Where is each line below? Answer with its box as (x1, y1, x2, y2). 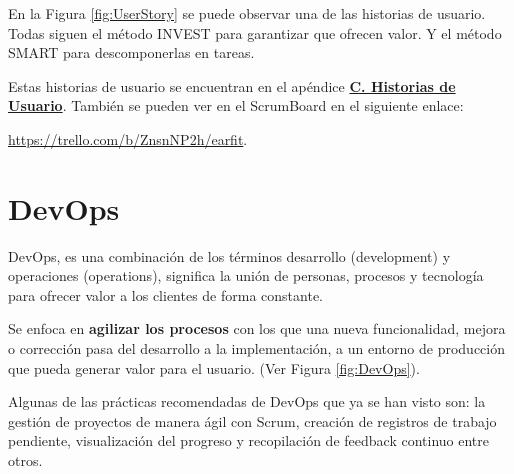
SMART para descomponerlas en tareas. (8, 42, 255, 63)
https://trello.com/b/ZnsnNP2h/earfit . (8, 128, 248, 149)
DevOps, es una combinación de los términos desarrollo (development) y (8, 245, 451, 266)
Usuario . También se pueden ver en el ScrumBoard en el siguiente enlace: (8, 95, 464, 116)
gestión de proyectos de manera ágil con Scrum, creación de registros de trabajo (8, 410, 497, 431)
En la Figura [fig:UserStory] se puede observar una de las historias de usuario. (8, 3, 486, 23)
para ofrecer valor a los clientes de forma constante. (8, 284, 323, 305)
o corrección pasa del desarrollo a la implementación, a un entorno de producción (8, 338, 505, 359)
